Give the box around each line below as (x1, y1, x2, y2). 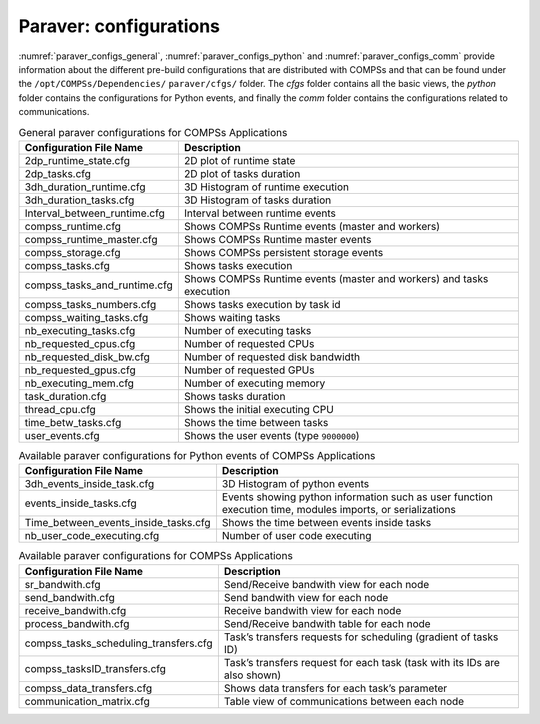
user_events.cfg (24, 428, 100, 442)
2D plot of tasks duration (183, 166, 301, 180)
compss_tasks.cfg (24, 258, 110, 272)
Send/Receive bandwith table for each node (223, 616, 431, 630)
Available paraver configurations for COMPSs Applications (18, 549, 294, 563)
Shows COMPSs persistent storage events (183, 245, 384, 259)
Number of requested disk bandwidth (183, 350, 360, 364)
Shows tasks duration (183, 389, 286, 403)
